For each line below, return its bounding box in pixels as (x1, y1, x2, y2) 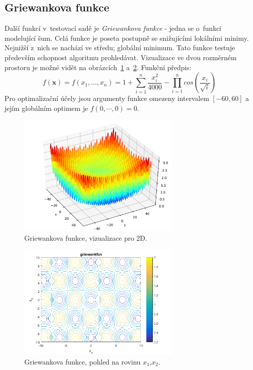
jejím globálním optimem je (4, 102, 88, 113)
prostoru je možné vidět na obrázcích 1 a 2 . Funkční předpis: (4, 62, 191, 72)
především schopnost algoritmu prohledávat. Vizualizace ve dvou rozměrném (4, 52, 237, 62)
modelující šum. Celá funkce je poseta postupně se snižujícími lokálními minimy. (4, 32, 249, 43)
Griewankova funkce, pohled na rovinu (24, 356, 141, 367)
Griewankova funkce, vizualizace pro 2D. (24, 232, 147, 243)
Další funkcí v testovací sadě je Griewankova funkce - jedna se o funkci (4, 23, 221, 33)
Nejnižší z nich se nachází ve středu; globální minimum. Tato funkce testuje (4, 42, 235, 53)
